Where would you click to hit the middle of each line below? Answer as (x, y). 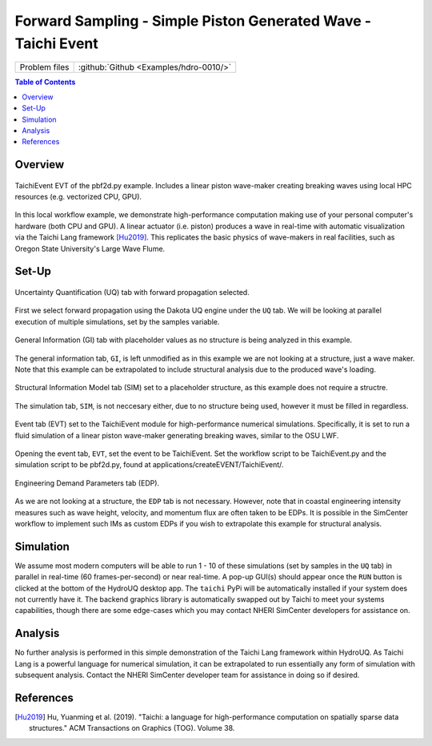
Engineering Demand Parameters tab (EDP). (87, 483)
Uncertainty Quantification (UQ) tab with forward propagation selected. (132, 292)
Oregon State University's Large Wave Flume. (90, 248)
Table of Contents (45, 82)
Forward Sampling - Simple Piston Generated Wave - (193, 21)
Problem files (44, 67)
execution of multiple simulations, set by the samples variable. (117, 321)
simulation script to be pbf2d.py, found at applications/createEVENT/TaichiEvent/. (149, 465)
